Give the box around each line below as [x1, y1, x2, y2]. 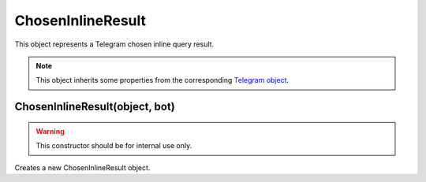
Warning [35, 126, 65, 136]
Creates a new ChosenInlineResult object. [14, 162, 151, 173]
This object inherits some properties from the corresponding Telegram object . [35, 76, 290, 85]
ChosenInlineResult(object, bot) [14, 100, 175, 113]
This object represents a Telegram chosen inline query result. [14, 39, 215, 49]
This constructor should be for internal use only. [35, 141, 192, 150]
